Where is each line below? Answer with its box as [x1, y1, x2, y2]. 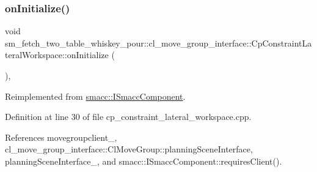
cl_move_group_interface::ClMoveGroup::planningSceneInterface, [5, 143, 253, 155]
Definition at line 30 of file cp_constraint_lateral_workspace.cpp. [5, 110, 252, 123]
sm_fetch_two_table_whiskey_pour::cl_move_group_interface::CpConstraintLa [5, 36, 312, 49]
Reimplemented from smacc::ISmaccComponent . [5, 89, 186, 102]
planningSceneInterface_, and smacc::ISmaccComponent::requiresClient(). [5, 154, 282, 167]
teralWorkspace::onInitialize [5, 48, 109, 61]
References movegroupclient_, [5, 130, 117, 143]
